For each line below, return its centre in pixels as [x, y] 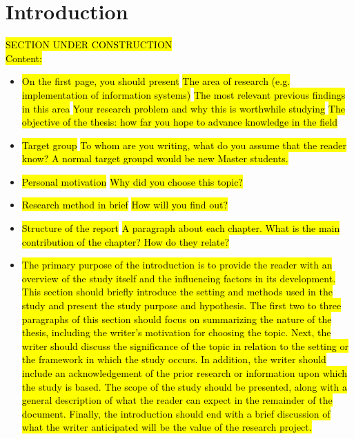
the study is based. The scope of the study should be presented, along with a [184, 386]
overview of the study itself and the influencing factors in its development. [179, 278]
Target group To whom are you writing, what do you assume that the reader [184, 145]
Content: [24, 58]
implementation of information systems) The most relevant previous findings [184, 94]
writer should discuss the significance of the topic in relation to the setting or [185, 345]
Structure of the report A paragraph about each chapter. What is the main [181, 228]
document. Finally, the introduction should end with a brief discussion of [176, 413]
